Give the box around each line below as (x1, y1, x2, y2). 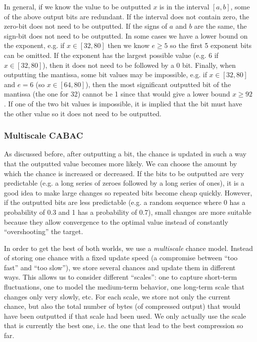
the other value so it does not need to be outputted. (4, 108, 161, 118)
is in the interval (159, 1, 209, 11)
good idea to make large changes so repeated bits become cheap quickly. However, (4, 187, 253, 197)
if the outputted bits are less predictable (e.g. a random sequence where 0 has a (4, 197, 246, 207)
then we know (107, 40, 150, 50)
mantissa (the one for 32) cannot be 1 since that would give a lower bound (4, 89, 230, 99)
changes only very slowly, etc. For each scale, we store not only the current (4, 291, 231, 301)
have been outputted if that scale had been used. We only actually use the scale (4, 310, 246, 321)
